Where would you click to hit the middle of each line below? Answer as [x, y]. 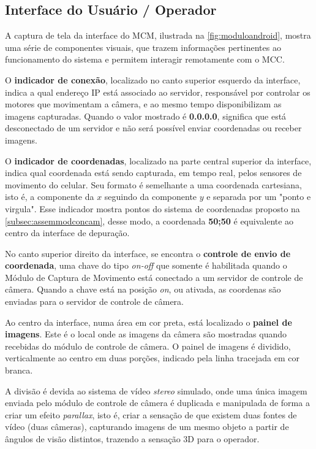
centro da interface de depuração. [67, 233]
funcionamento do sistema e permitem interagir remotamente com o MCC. [145, 59]
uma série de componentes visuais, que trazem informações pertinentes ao [143, 47]
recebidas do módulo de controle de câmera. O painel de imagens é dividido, [148, 346]
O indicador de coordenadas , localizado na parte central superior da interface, [158, 160]
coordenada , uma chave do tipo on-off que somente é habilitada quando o [146, 265]
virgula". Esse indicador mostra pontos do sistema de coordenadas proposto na [152, 208]
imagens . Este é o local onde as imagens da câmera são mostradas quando [146, 334]
